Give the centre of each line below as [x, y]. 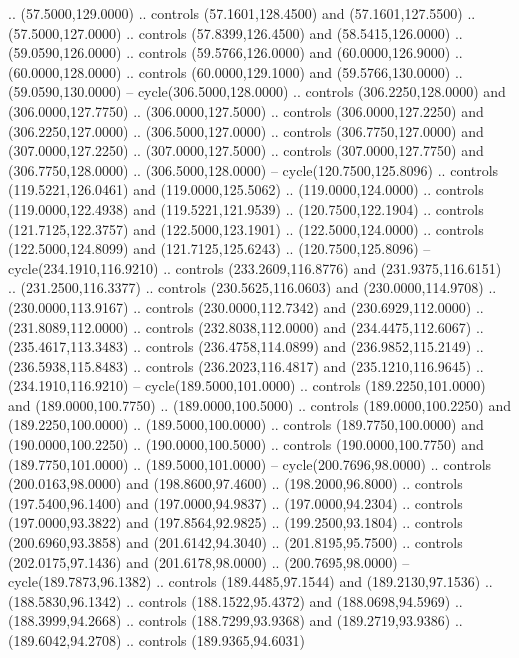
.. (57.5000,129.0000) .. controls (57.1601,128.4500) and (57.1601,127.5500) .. [242, 13]
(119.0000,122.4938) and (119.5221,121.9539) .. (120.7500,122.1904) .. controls [246, 208]
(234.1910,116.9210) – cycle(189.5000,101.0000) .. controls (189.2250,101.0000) [247, 385]
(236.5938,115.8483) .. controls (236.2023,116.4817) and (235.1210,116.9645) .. [246, 365]
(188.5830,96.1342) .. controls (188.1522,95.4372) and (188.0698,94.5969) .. [235, 600]
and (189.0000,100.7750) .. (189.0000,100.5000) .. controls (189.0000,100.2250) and [259, 404]
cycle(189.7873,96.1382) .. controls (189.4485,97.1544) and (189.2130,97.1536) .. [250, 581]
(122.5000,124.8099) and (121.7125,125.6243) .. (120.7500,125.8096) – [219, 248]
